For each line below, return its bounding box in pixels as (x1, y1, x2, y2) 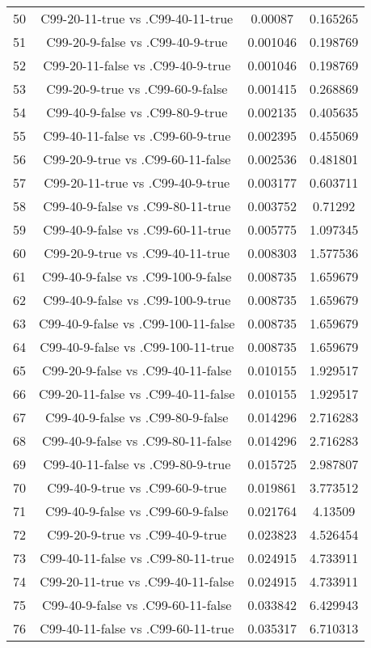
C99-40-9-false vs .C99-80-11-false (42, 431, 232, 450)
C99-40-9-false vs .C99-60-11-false (42, 595, 232, 614)
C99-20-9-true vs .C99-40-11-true (44, 244, 230, 262)
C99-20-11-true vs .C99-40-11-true (40, 9, 234, 28)
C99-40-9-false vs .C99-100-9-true (43, 290, 231, 309)
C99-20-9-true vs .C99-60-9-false (46, 79, 228, 98)
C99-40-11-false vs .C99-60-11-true (40, 619, 234, 637)
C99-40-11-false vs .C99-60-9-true (43, 126, 231, 145)
